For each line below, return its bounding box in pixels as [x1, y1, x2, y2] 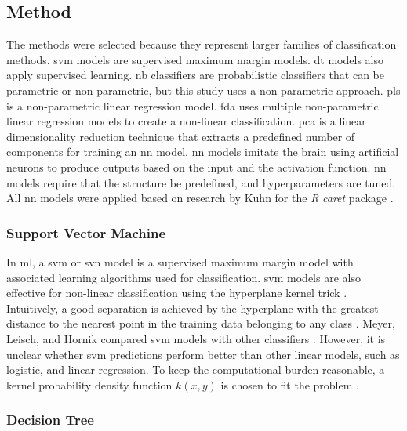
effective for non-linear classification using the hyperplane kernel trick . [6, 284, 347, 301]
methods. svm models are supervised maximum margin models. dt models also [6, 51, 383, 67]
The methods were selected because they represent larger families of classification [6, 36, 397, 53]
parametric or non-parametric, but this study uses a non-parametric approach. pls [6, 81, 401, 98]
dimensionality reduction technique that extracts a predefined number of [6, 128, 355, 144]
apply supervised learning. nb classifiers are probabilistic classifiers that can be [6, 67, 385, 83]
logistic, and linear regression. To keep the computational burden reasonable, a [6, 361, 385, 378]
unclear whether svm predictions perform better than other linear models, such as [6, 346, 400, 362]
